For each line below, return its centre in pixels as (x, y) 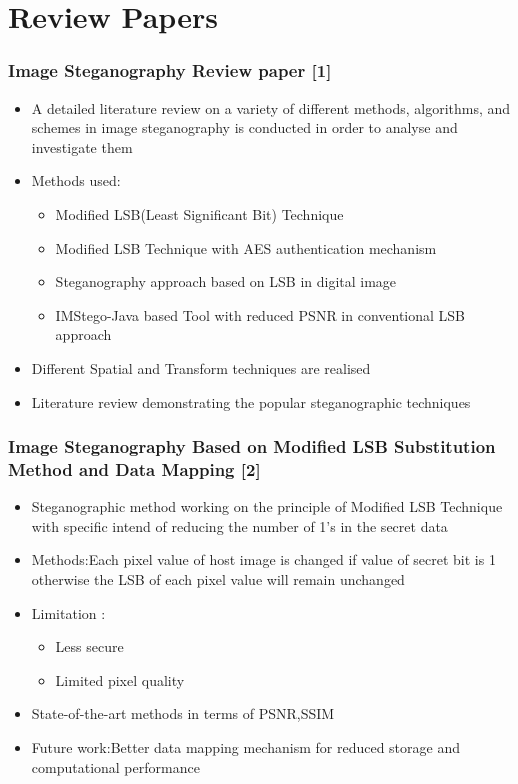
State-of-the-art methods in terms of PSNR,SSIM (183, 713)
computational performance (115, 766)
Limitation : (68, 612)
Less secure (89, 646)
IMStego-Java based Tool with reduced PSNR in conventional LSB (260, 314)
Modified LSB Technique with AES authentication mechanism (246, 247)
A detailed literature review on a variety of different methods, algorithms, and (271, 107)
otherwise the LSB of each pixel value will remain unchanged (218, 579)
